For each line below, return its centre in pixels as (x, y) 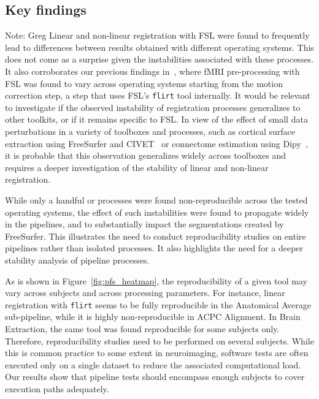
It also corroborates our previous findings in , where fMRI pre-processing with (152, 71)
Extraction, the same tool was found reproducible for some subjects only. (142, 328)
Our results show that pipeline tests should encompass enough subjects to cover (155, 377)
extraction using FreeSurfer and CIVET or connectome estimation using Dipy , (156, 143)
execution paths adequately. (57, 388)
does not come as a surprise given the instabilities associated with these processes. (159, 59)
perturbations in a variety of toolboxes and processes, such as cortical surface (150, 131)
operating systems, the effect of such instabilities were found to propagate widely (157, 212)
